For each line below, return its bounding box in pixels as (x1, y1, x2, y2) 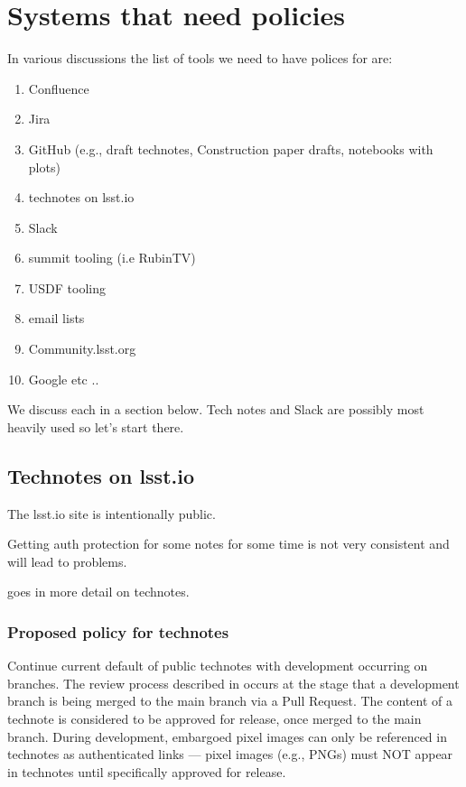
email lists (28, 309, 85, 328)
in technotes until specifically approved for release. (7, 762, 286, 781)
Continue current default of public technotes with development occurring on (7, 656, 428, 675)
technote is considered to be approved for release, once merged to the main (7, 709, 422, 728)
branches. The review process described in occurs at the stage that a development (7, 673, 460, 692)
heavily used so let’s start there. (7, 417, 184, 436)
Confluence (28, 79, 89, 97)
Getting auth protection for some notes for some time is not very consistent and (7, 534, 450, 553)
